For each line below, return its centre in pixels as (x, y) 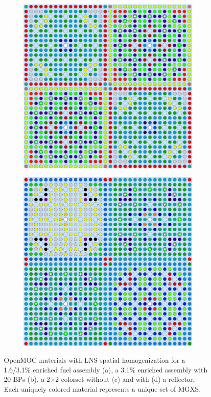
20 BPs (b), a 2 (27, 379)
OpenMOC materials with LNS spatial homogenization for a (94, 359)
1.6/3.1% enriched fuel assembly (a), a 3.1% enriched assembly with (106, 369)
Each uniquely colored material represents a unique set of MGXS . (103, 388)
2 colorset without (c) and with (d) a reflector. (125, 379)
